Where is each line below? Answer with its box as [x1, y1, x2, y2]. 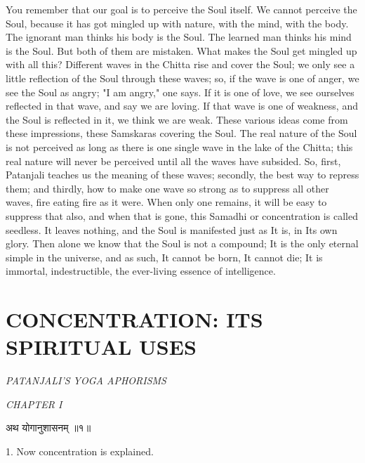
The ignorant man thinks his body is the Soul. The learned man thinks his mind [6, 30, 352, 44]
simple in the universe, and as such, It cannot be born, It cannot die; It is [6, 249, 323, 264]
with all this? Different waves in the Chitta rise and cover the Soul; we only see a [6, 57, 355, 72]
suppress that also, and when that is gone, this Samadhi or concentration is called [6, 208, 358, 223]
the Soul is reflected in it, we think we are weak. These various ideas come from [6, 112, 348, 126]
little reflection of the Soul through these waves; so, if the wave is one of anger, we [6, 70, 359, 85]
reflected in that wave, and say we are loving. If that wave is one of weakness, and [6, 98, 358, 113]
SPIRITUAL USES [6, 332, 197, 361]
